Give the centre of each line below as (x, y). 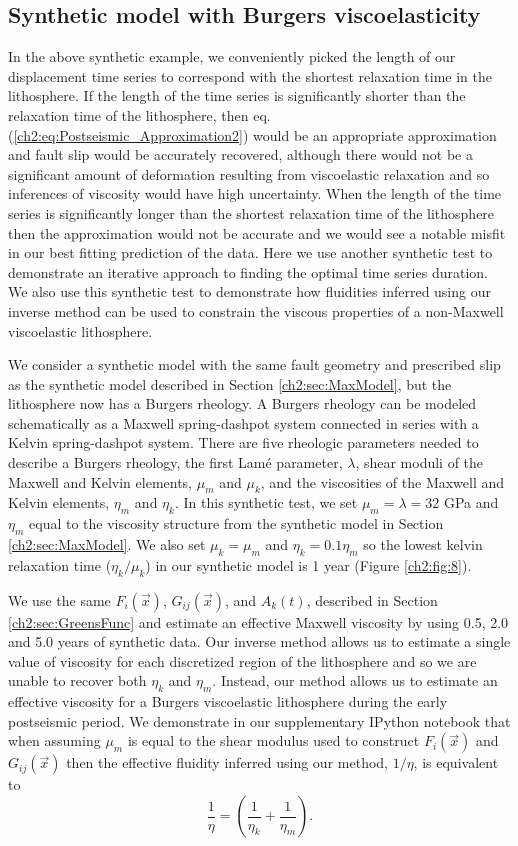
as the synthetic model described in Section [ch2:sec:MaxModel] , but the (230, 383)
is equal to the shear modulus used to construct (273, 740)
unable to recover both (77, 680)
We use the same (59, 599)
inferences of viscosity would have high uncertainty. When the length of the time (255, 193)
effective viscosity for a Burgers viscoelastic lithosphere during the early (228, 701)
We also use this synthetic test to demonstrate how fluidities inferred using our (249, 291)
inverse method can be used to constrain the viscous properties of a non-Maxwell (256, 310)
